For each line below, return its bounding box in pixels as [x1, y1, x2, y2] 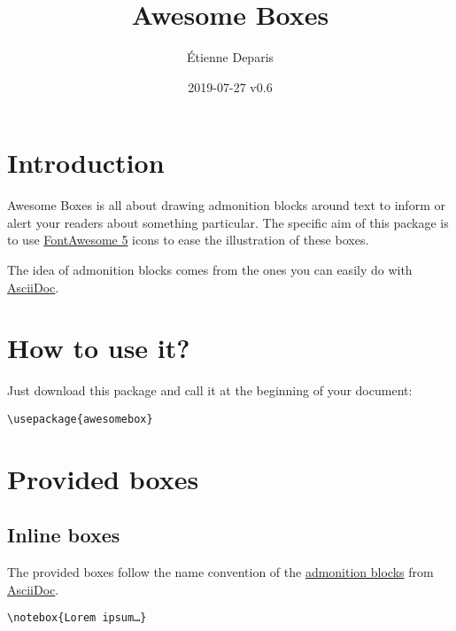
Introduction [7, 144, 165, 181]
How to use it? [7, 330, 190, 366]
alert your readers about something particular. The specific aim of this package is [7, 213, 449, 231]
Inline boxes [7, 521, 120, 549]
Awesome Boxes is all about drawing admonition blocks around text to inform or [7, 196, 445, 214]
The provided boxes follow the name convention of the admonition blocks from [7, 563, 434, 581]
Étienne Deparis [186, 48, 274, 66]
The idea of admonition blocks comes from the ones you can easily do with [7, 261, 413, 279]
